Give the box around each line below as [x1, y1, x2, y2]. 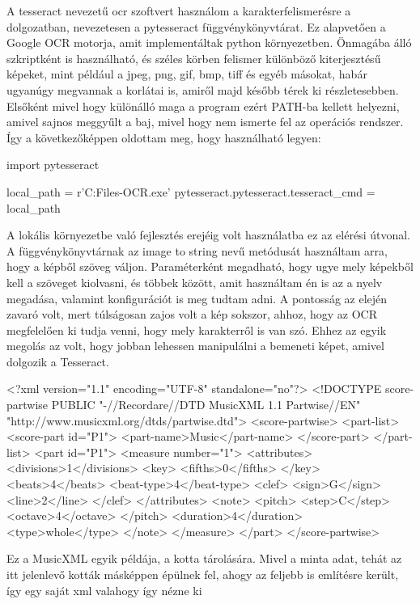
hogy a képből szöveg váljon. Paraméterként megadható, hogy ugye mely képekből [6, 258, 414, 275]
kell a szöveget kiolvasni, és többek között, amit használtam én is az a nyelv [6, 273, 383, 290]
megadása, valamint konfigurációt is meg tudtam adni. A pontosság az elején [6, 289, 388, 306]
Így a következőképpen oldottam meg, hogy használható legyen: [6, 129, 321, 146]
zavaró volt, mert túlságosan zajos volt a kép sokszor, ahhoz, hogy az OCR [6, 306, 377, 323]
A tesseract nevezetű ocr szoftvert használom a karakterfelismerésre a [6, 2, 351, 19]
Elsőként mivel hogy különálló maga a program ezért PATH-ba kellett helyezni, [6, 97, 400, 114]
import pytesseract [6, 156, 100, 173]
